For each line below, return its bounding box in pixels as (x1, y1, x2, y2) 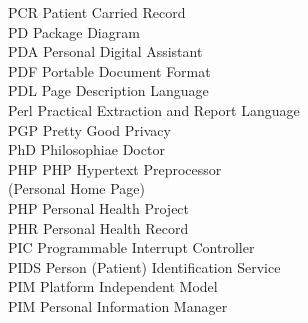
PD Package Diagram (8, 21, 140, 42)
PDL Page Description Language (8, 80, 209, 101)
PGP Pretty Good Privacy (8, 119, 171, 140)
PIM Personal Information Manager (8, 295, 228, 316)
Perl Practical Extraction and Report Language (8, 99, 300, 120)
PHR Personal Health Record (8, 217, 189, 238)
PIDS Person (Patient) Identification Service (8, 256, 281, 277)
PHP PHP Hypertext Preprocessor (8, 158, 222, 179)
